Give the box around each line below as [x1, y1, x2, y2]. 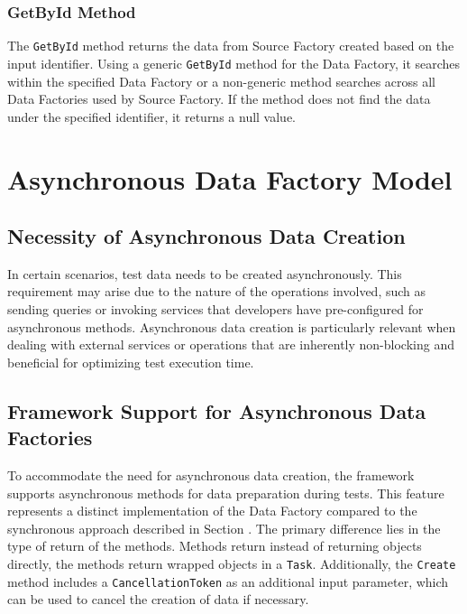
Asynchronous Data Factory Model [7, 160, 453, 197]
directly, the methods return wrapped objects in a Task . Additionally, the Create [7, 554, 456, 573]
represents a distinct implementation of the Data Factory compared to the [7, 501, 417, 520]
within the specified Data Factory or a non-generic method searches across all [7, 71, 435, 90]
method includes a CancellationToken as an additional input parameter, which [7, 572, 449, 591]
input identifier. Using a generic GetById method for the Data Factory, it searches [7, 53, 461, 72]
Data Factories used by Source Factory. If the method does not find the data [7, 89, 431, 108]
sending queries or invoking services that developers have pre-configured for [7, 300, 424, 319]
